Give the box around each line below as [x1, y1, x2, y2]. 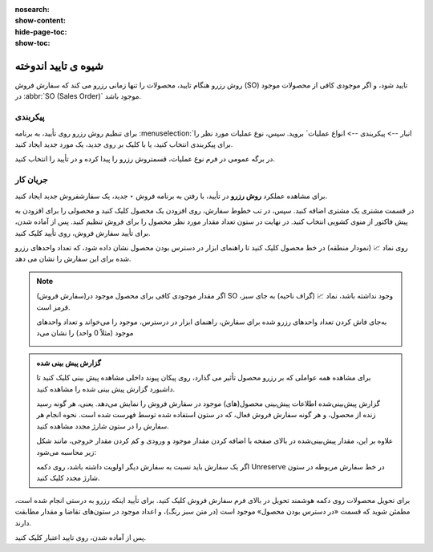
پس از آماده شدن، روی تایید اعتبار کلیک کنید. [14, 532, 147, 542]
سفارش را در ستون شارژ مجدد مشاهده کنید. [36, 421, 170, 431]
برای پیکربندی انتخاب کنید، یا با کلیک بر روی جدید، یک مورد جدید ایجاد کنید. [14, 140, 233, 148]
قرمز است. [36, 302, 71, 312]
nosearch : [14, 5, 50, 14]
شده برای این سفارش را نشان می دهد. [14, 254, 132, 264]
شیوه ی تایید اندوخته [14, 59, 104, 72]
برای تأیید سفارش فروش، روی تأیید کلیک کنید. [14, 228, 152, 237]
